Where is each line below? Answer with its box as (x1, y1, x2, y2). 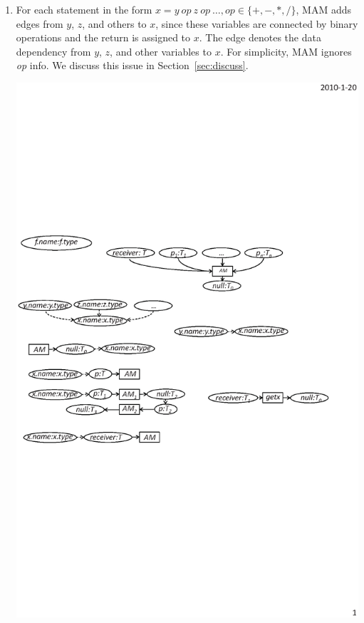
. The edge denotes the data (199, 30, 321, 45)
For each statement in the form (16, 2, 152, 16)
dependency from (16, 43, 91, 58)
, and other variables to (110, 43, 212, 58)
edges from (16, 16, 63, 31)
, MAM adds (296, 2, 351, 16)
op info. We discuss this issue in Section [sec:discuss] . (16, 58, 249, 73)
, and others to (82, 16, 147, 31)
